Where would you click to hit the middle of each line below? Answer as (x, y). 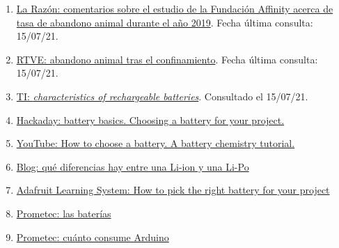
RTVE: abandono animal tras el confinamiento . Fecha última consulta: (167, 59)
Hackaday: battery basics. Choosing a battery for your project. (150, 119)
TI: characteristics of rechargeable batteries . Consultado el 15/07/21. (162, 96)
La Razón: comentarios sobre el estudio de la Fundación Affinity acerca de (175, 8)
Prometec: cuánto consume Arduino (93, 237)
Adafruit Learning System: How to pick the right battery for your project (173, 190)
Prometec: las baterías (64, 213)
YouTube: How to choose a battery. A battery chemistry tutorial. (156, 143)
